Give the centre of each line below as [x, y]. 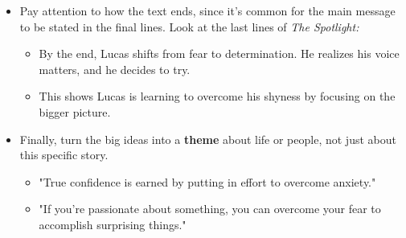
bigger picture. [75, 111]
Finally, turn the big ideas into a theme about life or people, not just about [208, 139]
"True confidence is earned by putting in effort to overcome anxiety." [207, 181]
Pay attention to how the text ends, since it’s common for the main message [207, 10]
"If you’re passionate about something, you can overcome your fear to [210, 209]
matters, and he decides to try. [115, 69]
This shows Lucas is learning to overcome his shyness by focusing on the [217, 96]
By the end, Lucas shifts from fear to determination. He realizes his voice [219, 53]
